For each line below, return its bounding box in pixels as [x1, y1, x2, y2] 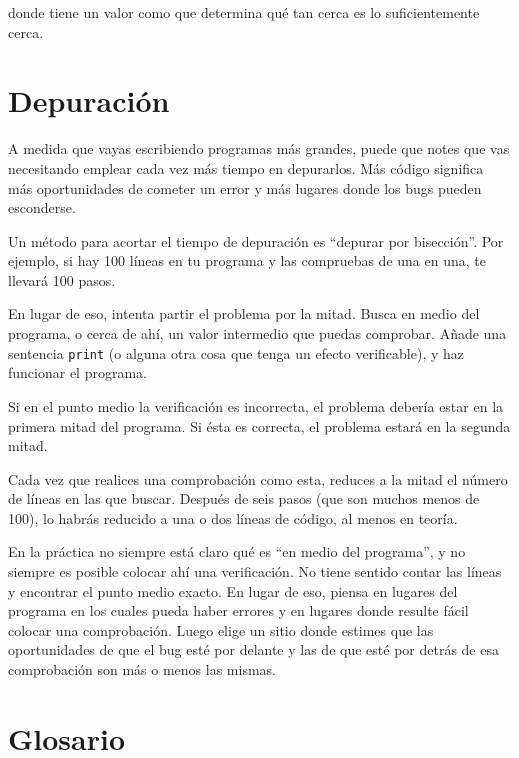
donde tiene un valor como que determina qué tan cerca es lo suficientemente [8, 2, 480, 22]
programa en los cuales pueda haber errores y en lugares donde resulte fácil [8, 600, 469, 621]
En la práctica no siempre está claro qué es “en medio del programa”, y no [8, 541, 466, 562]
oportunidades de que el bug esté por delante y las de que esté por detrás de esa [8, 639, 499, 660]
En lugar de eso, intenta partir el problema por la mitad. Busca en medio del [8, 303, 480, 324]
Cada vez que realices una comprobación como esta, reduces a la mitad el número [8, 468, 508, 489]
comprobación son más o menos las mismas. [8, 659, 277, 680]
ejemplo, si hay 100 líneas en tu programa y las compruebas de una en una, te [8, 250, 486, 271]
